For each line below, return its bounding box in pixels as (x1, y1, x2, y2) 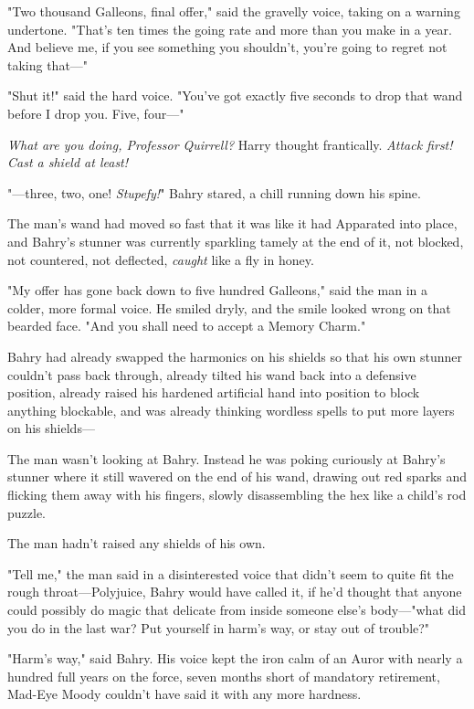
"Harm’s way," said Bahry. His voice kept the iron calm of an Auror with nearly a (7, 649, 463, 668)
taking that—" (7, 55, 89, 74)
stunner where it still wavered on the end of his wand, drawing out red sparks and (7, 467, 468, 486)
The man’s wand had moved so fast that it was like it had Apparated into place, (7, 214, 458, 233)
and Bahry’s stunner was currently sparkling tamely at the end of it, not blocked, (7, 231, 464, 250)
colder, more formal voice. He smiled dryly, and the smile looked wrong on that (7, 298, 451, 317)
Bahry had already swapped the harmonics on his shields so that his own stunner (7, 346, 462, 365)
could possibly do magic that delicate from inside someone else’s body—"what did (7, 600, 466, 619)
